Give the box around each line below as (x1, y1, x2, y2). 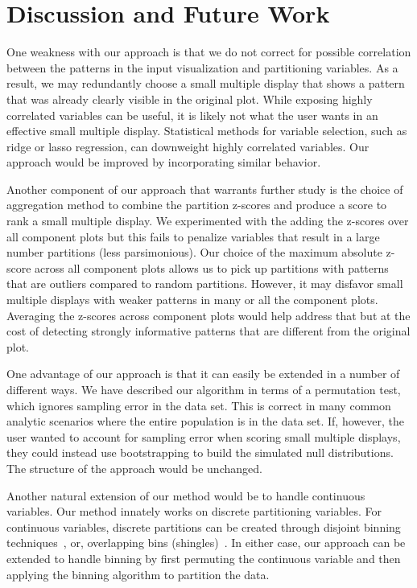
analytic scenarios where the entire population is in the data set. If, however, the (6, 413, 404, 430)
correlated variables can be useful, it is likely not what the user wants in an (6, 106, 378, 123)
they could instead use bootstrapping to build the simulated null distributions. (6, 444, 394, 461)
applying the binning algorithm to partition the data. (6, 565, 270, 582)
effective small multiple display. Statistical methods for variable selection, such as (6, 122, 407, 139)
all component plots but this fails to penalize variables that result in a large (6, 228, 380, 245)
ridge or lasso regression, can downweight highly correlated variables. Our (6, 138, 370, 154)
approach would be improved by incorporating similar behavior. (6, 154, 321, 171)
